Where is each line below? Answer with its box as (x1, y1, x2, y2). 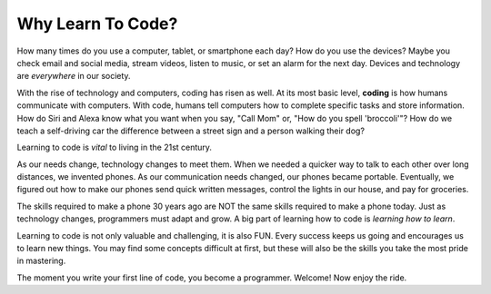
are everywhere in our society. (16, 71, 131, 82)
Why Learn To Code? (16, 14, 178, 34)
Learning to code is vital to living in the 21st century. (16, 142, 213, 153)
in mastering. (16, 255, 66, 267)
